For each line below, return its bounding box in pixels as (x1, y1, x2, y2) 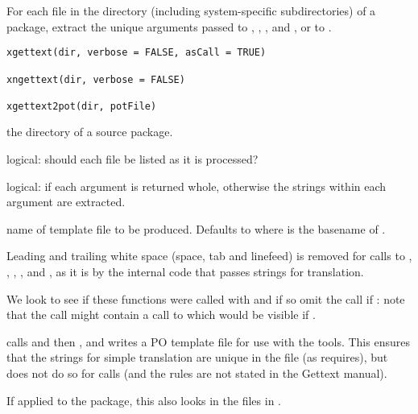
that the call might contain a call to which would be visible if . (6, 306, 316, 323)
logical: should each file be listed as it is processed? (6, 151, 259, 168)
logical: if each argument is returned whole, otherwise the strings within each (6, 177, 387, 194)
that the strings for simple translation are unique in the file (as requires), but (6, 349, 388, 366)
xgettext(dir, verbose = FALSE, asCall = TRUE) (6, 47, 267, 59)
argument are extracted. (6, 193, 126, 210)
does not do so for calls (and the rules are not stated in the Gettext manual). (6, 365, 387, 381)
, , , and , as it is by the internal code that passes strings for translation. (6, 263, 364, 280)
